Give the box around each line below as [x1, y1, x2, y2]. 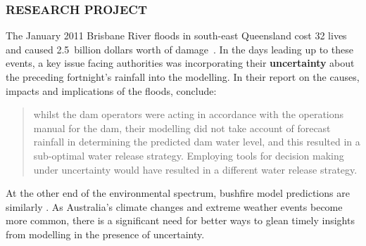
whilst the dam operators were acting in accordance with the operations [33, 107, 344, 122]
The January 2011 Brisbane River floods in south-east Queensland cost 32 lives [6, 28, 347, 43]
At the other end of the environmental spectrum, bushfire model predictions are [6, 186, 350, 200]
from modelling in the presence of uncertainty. [6, 226, 205, 241]
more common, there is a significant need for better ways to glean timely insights [6, 213, 355, 228]
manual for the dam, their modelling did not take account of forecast [33, 120, 331, 135]
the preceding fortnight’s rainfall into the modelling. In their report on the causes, [6, 70, 360, 84]
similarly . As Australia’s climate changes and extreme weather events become [6, 199, 343, 214]
